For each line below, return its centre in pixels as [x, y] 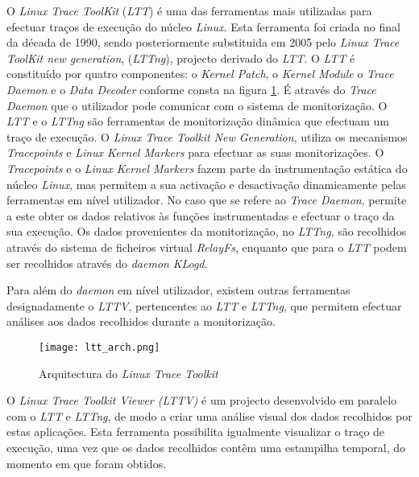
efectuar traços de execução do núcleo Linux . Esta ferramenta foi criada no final [203, 26]
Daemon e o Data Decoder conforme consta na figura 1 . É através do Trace [191, 89]
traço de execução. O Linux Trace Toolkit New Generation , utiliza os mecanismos [207, 136]
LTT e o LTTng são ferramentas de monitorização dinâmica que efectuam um [198, 121]
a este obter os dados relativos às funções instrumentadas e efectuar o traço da [201, 215]
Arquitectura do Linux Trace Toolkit [129, 373]
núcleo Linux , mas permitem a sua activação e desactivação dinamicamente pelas [206, 184]
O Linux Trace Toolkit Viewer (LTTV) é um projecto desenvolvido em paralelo [202, 400]
